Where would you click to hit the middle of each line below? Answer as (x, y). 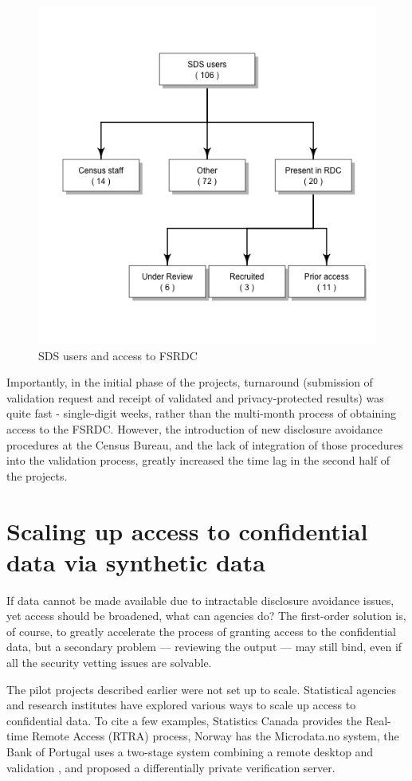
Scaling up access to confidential (187, 530)
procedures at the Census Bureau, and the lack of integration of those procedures (205, 444)
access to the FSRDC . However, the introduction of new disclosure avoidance (194, 428)
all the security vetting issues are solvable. (109, 663)
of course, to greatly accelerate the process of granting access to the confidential (201, 631)
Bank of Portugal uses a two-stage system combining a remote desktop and (190, 752)
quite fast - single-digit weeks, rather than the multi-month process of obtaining (201, 413)
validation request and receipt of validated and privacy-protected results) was (195, 397)
